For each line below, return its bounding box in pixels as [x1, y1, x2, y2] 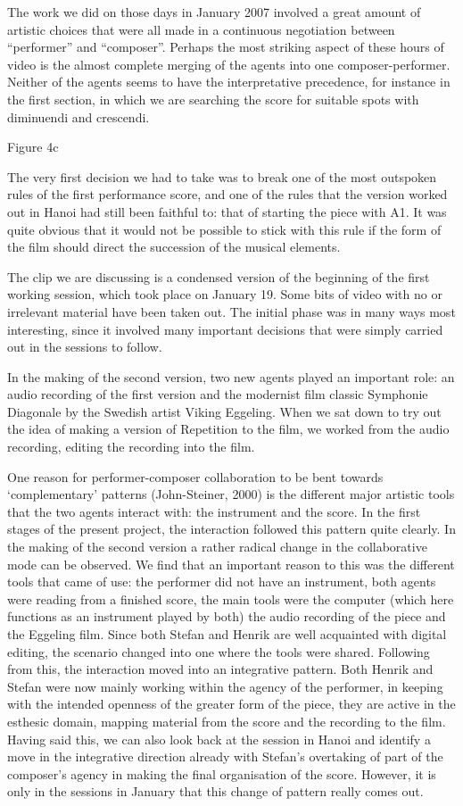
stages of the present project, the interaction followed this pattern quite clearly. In [7, 519, 456, 538]
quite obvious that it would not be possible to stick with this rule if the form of [7, 220, 442, 238]
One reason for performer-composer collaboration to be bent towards [7, 467, 384, 486]
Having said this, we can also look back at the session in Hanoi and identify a [7, 729, 431, 748]
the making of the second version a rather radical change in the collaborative [7, 537, 427, 556]
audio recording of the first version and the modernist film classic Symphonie [7, 385, 428, 403]
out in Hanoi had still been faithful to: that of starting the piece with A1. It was [7, 202, 447, 220]
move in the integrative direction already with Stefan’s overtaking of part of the [7, 747, 443, 766]
